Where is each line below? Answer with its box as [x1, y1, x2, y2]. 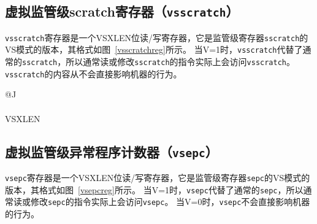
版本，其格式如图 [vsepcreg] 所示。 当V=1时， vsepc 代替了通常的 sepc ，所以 [5, 183, 304, 196]
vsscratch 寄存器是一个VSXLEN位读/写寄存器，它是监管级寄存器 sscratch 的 [5, 31, 308, 44]
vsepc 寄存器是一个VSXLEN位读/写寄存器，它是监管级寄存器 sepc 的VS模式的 [5, 171, 310, 183]
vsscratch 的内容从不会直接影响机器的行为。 [5, 67, 182, 80]
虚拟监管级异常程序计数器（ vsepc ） [5, 142, 218, 161]
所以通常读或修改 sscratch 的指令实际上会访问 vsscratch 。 [66, 55, 295, 68]
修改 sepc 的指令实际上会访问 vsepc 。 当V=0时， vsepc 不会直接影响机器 [30, 195, 310, 208]
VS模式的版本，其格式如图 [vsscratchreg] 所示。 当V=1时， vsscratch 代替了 [5, 43, 303, 56]
